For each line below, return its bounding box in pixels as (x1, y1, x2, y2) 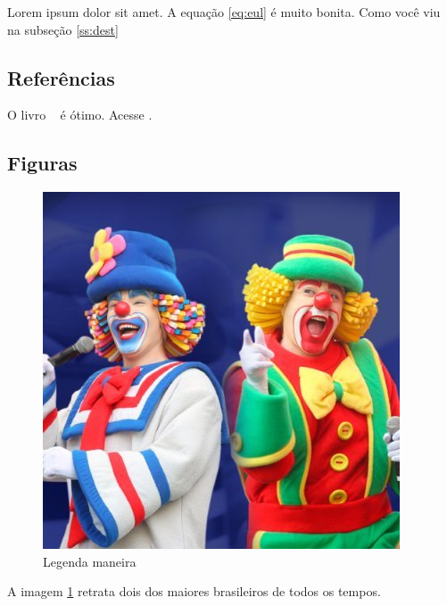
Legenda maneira (43, 552, 137, 570)
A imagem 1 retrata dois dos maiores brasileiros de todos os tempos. (7, 582, 381, 601)
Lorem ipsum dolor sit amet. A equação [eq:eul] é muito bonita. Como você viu (7, 3, 441, 21)
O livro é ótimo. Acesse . (7, 105, 153, 124)
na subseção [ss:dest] (7, 20, 119, 38)
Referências (7, 63, 115, 91)
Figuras (7, 149, 78, 177)
